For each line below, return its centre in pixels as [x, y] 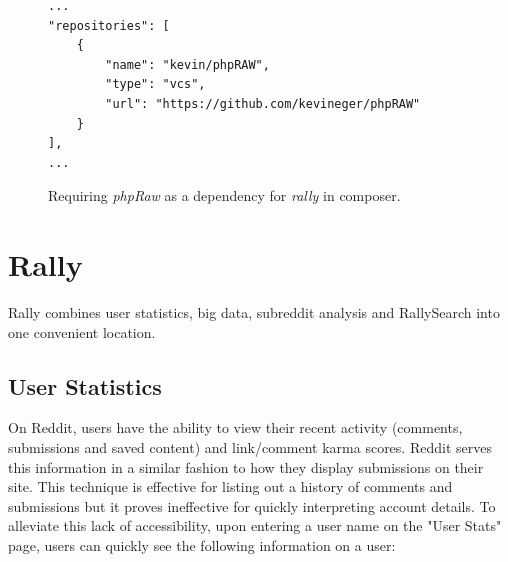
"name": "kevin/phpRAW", [187, 64]
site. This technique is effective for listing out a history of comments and [230, 486]
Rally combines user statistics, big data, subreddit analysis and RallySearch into [254, 312]
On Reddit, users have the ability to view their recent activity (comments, [235, 427]
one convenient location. [82, 331]
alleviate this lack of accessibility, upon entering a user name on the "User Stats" [255, 525]
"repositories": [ [109, 25]
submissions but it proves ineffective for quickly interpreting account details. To [252, 505]
